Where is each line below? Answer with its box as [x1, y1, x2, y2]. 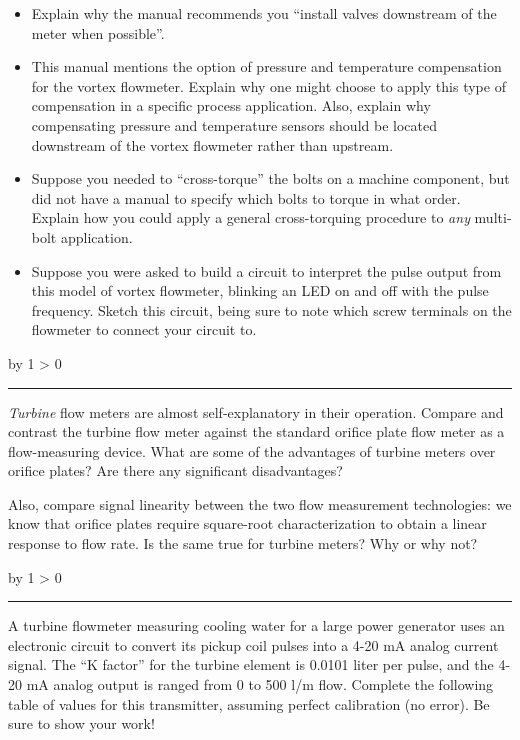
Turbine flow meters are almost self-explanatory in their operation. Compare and [8, 401, 504, 422]
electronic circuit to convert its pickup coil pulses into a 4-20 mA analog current [8, 634, 499, 655]
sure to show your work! [8, 713, 155, 734]
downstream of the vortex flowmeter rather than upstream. [31, 134, 394, 155]
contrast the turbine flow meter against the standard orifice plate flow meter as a [8, 421, 505, 442]
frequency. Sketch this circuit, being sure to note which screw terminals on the [31, 299, 512, 320]
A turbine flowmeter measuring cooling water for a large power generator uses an [8, 615, 505, 636]
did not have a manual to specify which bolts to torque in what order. [31, 187, 461, 208]
